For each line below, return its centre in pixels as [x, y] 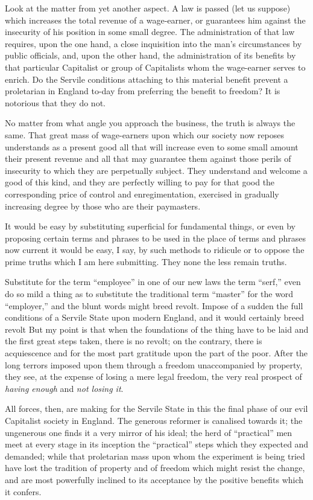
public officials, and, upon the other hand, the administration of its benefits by [150, 55]
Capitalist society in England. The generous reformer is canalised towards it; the [154, 420]
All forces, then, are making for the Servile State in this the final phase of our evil [156, 409]
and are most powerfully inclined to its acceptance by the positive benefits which [154, 479]
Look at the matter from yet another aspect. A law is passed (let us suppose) [148, 8]
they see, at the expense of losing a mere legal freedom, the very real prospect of [153, 377]
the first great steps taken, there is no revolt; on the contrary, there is [134, 341]
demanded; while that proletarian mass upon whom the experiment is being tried [155, 456]
